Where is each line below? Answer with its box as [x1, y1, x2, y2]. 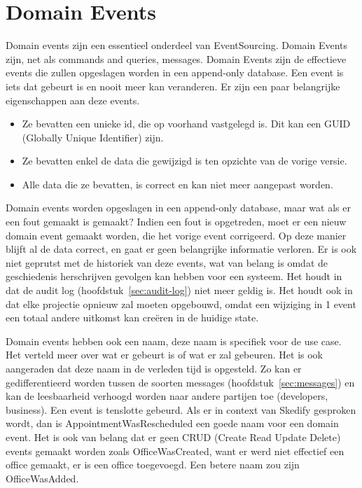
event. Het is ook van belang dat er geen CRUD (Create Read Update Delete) [6, 429, 341, 444]
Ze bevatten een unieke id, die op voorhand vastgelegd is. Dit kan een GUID [22, 116, 351, 131]
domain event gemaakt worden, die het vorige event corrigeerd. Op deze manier [6, 228, 347, 242]
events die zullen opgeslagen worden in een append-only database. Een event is [6, 65, 344, 80]
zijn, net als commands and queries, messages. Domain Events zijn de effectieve [6, 51, 347, 66]
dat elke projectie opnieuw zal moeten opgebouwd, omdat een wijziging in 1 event [6, 296, 356, 311]
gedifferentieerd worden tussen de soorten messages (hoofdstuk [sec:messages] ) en [6, 375, 355, 389]
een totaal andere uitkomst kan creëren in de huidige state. [6, 310, 259, 325]
